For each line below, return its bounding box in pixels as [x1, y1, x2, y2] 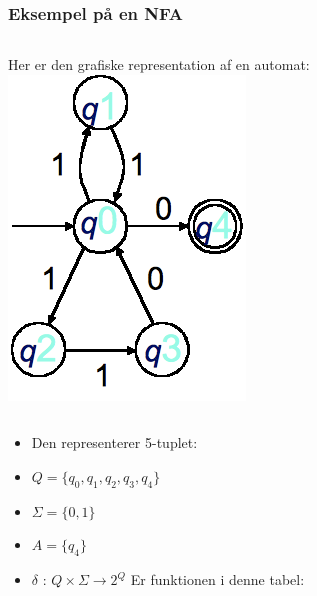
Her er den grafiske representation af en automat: [8, 54, 310, 75]
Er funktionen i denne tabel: [130, 569, 305, 590]
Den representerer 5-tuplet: [31, 432, 198, 453]
